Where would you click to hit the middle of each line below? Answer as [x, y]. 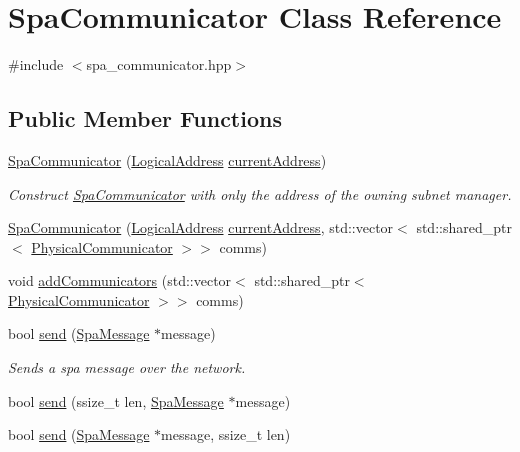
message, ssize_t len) [226, 434]
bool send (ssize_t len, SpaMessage [116, 400]
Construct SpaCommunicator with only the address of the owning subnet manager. [260, 193]
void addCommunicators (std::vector [120, 280]
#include [36, 64]
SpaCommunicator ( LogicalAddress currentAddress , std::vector [201, 227]
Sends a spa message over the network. [127, 367]
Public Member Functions [145, 118]
